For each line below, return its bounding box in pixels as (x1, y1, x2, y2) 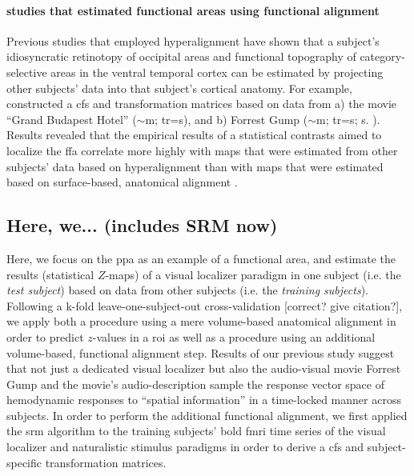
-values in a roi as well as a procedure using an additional (92, 328, 376, 345)
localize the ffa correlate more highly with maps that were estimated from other (6, 142, 398, 158)
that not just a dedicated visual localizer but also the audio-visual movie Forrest (6, 360, 401, 377)
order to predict (6, 328, 84, 345)
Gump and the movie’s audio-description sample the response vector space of (6, 375, 384, 392)
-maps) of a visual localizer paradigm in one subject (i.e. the (105, 266, 401, 282)
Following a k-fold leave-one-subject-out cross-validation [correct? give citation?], (6, 297, 403, 314)
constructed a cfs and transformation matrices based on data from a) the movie (6, 95, 397, 112)
